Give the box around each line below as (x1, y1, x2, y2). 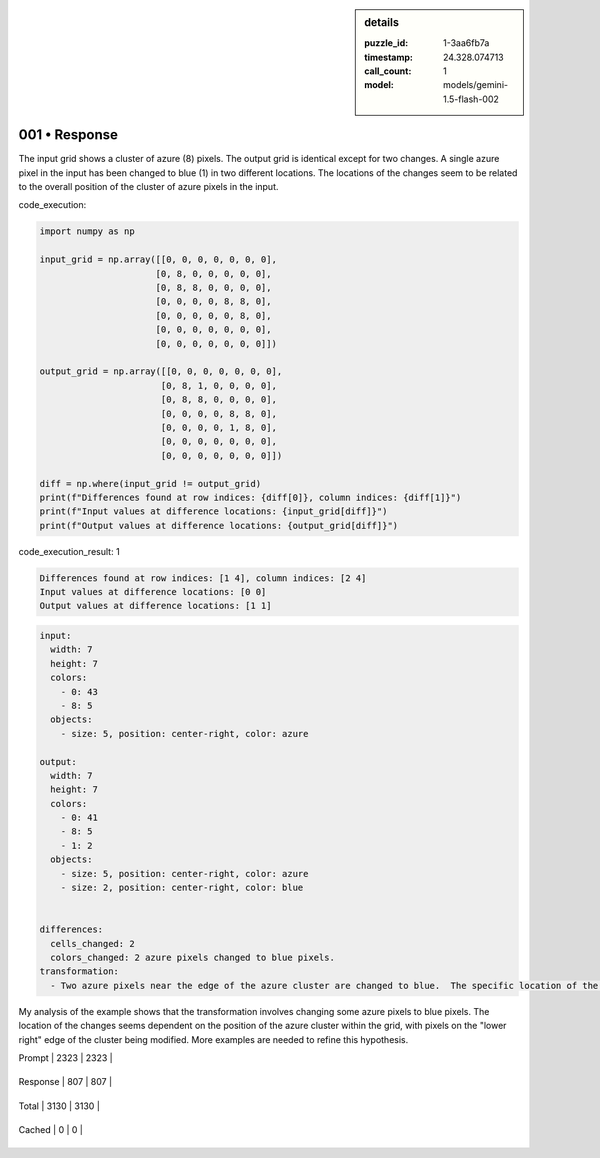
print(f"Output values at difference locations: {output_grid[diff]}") (39, 520, 399, 531)
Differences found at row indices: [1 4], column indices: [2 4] (39, 572, 367, 584)
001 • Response (18, 126, 119, 144)
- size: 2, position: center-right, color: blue (60, 882, 304, 894)
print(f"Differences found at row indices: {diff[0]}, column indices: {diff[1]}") (39, 491, 462, 503)
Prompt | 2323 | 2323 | (18, 1051, 114, 1064)
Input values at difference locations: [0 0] (39, 586, 267, 598)
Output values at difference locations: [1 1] (39, 600, 272, 612)
